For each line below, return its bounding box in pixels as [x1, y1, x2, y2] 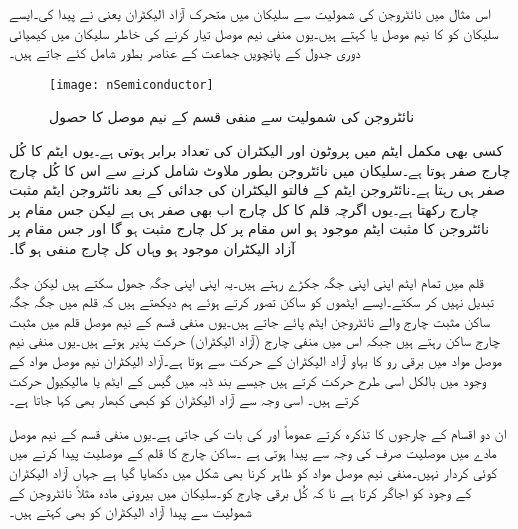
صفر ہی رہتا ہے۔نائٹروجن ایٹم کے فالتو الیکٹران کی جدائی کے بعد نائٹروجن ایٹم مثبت [9, 179, 506, 200]
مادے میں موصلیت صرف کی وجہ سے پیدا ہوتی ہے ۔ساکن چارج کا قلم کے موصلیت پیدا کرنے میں [9, 442, 497, 463]
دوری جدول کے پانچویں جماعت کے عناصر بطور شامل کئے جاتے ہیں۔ [9, 42, 361, 63]
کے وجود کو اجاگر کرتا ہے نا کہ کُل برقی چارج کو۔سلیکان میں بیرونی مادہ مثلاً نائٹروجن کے [9, 481, 472, 502]
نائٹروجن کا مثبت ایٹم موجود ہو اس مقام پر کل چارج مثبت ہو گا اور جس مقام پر [9, 218, 490, 239]
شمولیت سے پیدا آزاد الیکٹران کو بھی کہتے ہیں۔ [9, 501, 252, 522]
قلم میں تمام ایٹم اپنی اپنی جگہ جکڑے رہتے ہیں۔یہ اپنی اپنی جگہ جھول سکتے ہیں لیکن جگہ [9, 271, 484, 292]
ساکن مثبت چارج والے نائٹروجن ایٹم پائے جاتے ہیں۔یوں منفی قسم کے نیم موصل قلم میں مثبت [9, 310, 490, 331]
